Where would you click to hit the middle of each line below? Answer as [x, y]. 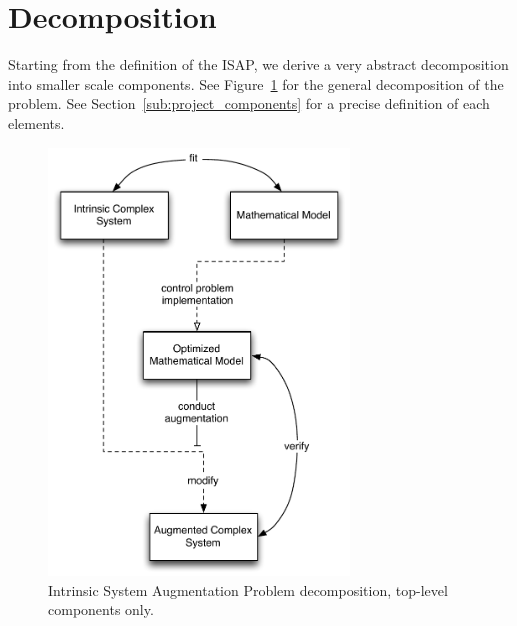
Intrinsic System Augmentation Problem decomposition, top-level [248, 589]
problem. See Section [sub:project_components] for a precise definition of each [249, 103]
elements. [36, 122]
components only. [101, 609]
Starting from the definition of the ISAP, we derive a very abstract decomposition [258, 64]
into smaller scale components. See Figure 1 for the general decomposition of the [256, 83]
